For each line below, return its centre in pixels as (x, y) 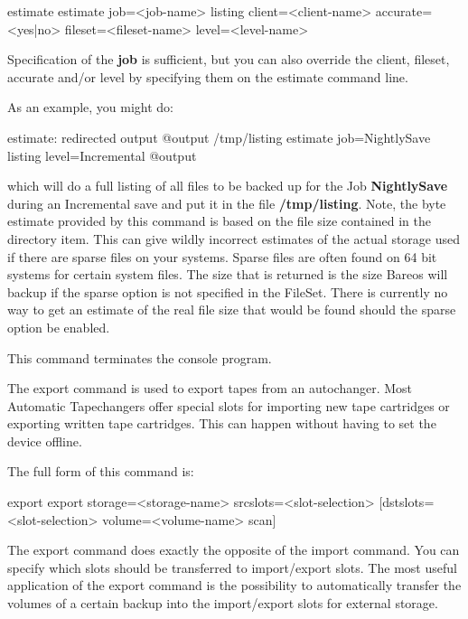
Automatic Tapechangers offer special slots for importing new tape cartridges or (229, 405)
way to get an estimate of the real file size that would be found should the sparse (232, 309)
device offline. (45, 441)
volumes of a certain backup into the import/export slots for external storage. (223, 603)
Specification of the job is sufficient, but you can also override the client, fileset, (229, 59)
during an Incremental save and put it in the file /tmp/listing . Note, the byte (227, 203)
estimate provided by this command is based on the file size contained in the (219, 221)
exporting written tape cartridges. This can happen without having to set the (222, 423)
